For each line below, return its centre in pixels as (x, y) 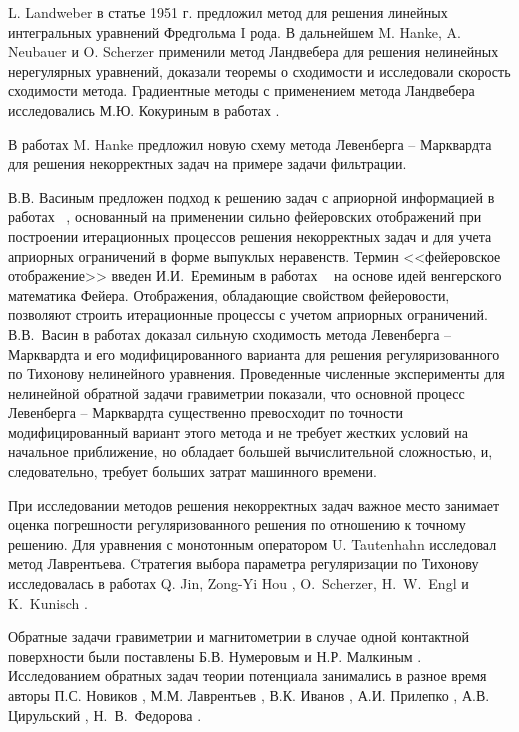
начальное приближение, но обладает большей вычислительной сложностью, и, (250, 451)
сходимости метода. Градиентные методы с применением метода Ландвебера (241, 90)
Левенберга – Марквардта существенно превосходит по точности (206, 412)
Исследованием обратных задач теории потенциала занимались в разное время (247, 675)
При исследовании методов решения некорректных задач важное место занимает (254, 504)
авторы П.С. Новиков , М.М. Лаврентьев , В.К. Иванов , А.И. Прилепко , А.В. (249, 695)
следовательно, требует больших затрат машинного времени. (192, 471)
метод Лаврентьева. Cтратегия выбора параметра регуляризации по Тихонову (243, 563)
